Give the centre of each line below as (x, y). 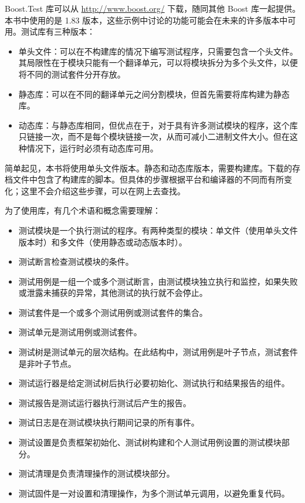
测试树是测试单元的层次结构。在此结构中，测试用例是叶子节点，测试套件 (158, 352)
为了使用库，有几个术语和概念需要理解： (83, 210)
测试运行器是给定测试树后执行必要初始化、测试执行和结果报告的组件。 (154, 383)
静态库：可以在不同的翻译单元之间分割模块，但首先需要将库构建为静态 (154, 94)
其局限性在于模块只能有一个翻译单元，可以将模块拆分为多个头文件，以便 (158, 63)
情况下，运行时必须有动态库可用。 (92, 148)
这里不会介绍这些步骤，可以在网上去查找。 (103, 190)
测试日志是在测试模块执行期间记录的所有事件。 (109, 422)
